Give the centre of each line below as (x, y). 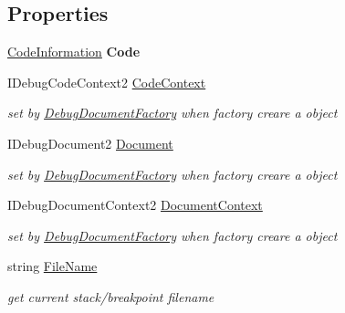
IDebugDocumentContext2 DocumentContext (135, 205)
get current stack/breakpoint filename (111, 296)
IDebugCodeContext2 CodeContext (107, 82)
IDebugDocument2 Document (90, 143)
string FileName (52, 266)
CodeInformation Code (74, 52)
